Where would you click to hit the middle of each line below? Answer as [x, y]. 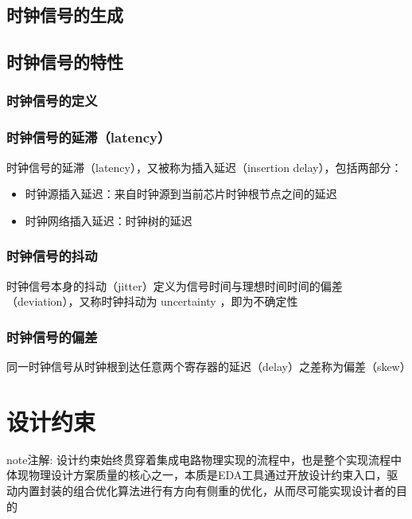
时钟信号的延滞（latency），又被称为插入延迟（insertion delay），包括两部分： [204, 167]
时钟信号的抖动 [52, 256]
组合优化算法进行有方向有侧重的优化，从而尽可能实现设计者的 [234, 490]
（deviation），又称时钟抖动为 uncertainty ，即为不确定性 [152, 301]
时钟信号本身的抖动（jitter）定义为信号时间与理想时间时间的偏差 [175, 285]
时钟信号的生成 [65, 15]
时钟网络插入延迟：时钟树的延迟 [109, 220]
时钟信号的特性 [65, 62]
